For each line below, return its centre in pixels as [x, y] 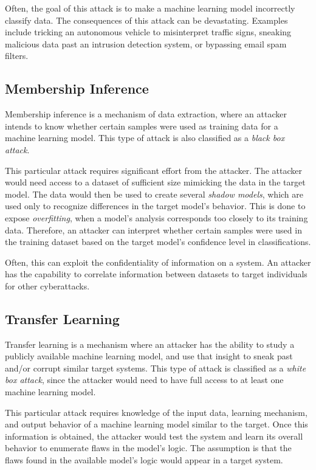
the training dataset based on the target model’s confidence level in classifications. [158, 242]
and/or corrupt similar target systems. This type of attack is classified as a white [156, 368]
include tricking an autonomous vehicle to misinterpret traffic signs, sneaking [148, 32]
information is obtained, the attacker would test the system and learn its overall [154, 436]
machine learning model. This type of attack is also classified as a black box [145, 138]
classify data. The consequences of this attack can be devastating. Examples [146, 20]
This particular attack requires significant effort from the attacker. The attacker [153, 170]
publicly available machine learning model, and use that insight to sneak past [149, 356]
